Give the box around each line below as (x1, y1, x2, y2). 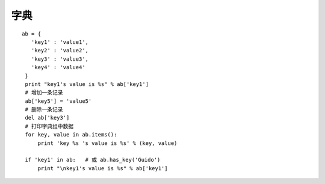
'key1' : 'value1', (31, 38, 89, 45)
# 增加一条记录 (25, 89, 63, 96)
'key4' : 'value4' (31, 64, 85, 71)
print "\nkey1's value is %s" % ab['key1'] (37, 165, 168, 171)
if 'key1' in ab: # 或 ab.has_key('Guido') (25, 156, 161, 164)
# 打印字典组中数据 (25, 123, 74, 129)
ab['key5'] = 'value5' (25, 97, 92, 105)
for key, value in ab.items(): (25, 131, 117, 138)
